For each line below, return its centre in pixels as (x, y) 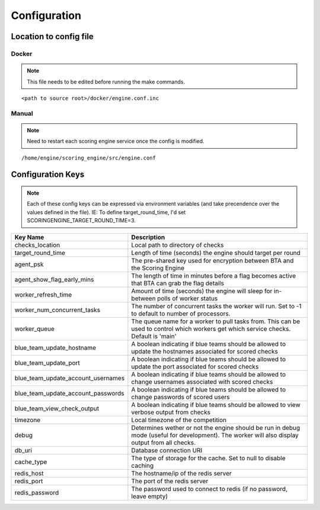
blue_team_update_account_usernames (70, 378)
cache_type (31, 461)
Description (148, 237)
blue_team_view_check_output (57, 408)
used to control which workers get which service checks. (211, 329)
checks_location (37, 245)
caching (143, 466)
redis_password (37, 492)
